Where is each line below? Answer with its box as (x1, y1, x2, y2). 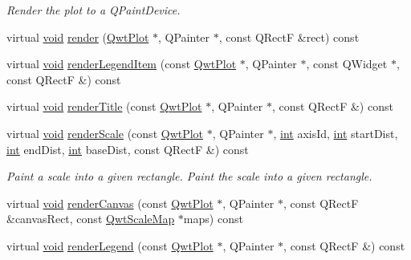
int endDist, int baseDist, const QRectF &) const (6, 140, 249, 157)
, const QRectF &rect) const (218, 28, 360, 45)
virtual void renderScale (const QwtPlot (6, 124, 204, 141)
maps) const (183, 210, 243, 227)
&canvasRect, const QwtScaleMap (6, 210, 175, 227)
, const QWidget (306, 55, 388, 72)
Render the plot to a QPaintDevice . (6, 2, 181, 18)
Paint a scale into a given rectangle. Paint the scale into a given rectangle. (6, 168, 372, 185)
